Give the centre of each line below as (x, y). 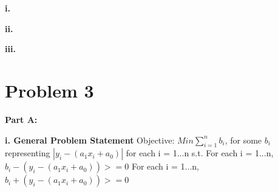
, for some (243, 140)
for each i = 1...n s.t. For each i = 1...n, (200, 153)
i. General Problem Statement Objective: (90, 140)
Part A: (21, 119)
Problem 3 (49, 90)
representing (28, 153)
